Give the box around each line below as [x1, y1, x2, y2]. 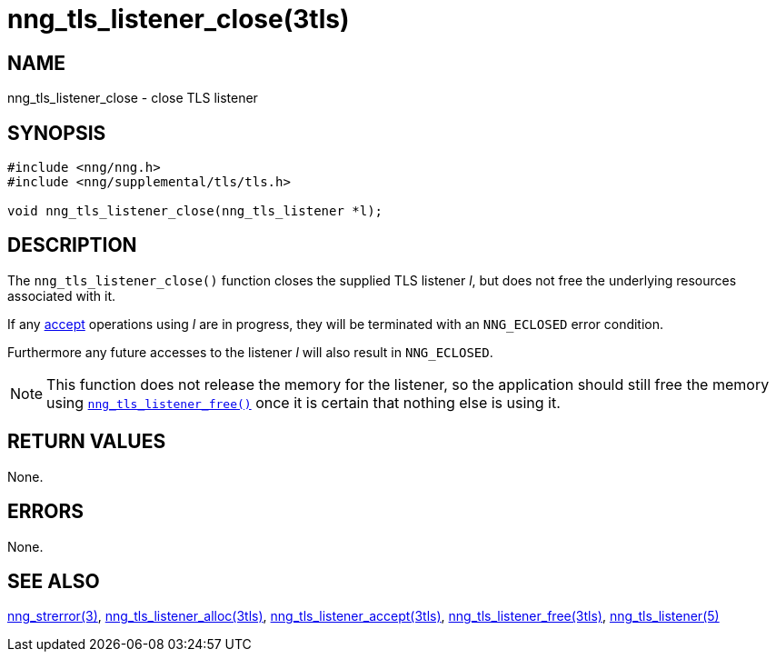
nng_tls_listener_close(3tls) [7, 4, 350, 35]
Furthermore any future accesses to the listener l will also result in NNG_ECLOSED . [7, 344, 493, 360]
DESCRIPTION [7, 234, 137, 257]
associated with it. [7, 287, 116, 304]
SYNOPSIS [7, 121, 106, 145]
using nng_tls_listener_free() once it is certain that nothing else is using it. [46, 393, 561, 412]
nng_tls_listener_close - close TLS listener [7, 90, 258, 106]
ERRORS [7, 500, 85, 524]
